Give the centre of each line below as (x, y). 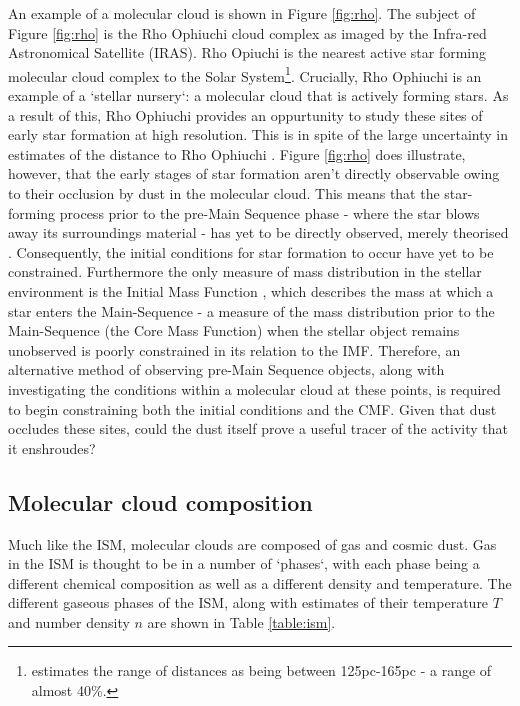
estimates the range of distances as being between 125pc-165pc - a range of (261, 670)
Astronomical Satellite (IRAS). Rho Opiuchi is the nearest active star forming (247, 52)
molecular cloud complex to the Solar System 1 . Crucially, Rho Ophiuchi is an (245, 74)
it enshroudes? (52, 447)
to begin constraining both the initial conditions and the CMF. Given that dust (252, 408)
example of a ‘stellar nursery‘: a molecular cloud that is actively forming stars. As (258, 95)
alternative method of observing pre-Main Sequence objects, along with (226, 369)
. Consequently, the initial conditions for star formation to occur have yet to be (251, 251)
